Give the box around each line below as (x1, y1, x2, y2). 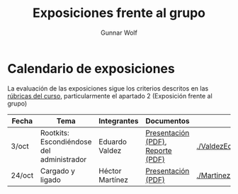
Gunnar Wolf (100, 28, 138, 37)
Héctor (98, 166, 122, 176)
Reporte (144, 145, 172, 155)
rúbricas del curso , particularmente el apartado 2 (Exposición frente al (7, 91, 212, 100)
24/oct (11, 170, 34, 180)
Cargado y (40, 166, 76, 176)
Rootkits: (40, 127, 69, 137)
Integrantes (98, 115, 139, 125)
